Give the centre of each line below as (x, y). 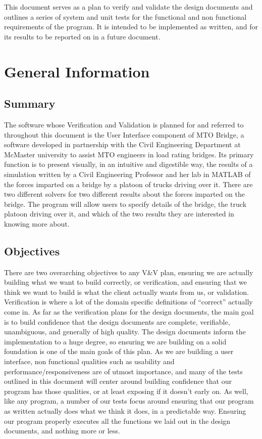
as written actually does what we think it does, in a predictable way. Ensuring (125, 411)
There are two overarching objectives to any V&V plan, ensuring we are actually (129, 272)
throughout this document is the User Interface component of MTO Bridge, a (124, 134)
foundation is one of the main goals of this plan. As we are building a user (119, 351)
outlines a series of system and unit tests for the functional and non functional (125, 16)
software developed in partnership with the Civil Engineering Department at (122, 144)
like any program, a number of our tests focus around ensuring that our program (129, 401)
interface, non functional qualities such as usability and (89, 361)
